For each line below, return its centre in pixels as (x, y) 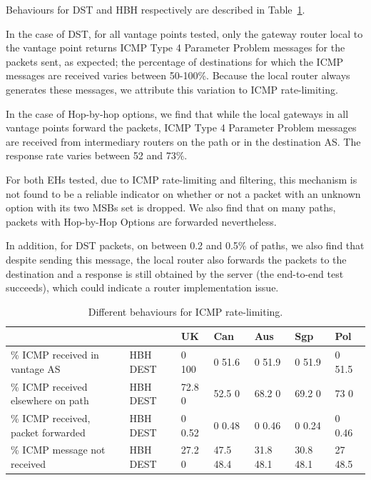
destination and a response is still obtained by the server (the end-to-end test (175, 273)
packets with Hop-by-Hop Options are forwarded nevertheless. (141, 221)
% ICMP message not (58, 450)
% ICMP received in (55, 355)
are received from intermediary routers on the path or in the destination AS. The (183, 141)
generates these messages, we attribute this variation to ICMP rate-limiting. (172, 89)
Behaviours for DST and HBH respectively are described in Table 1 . (156, 9)
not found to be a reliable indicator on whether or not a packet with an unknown (183, 193)
